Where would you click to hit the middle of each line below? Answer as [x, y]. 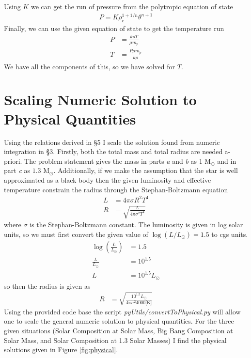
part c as [17, 170]
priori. [13, 161]
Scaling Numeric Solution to [100, 100]
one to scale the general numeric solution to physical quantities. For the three [119, 321]
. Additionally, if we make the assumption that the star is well [146, 170]
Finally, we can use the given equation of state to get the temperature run [114, 28]
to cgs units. [230, 234]
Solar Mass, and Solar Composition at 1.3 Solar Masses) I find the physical [115, 340]
